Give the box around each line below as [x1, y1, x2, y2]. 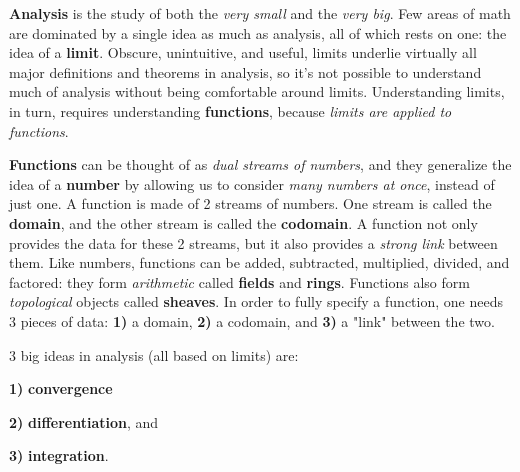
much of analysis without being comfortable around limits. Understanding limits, [9, 81, 505, 102]
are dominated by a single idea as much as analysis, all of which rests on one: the [9, 22, 507, 43]
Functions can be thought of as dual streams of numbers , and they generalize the [9, 154, 512, 175]
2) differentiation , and [9, 411, 159, 432]
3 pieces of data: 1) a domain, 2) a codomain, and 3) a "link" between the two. [9, 310, 495, 331]
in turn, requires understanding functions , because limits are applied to [9, 100, 452, 121]
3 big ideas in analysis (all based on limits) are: [9, 344, 299, 365]
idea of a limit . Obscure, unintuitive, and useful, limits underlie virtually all [9, 42, 477, 63]
